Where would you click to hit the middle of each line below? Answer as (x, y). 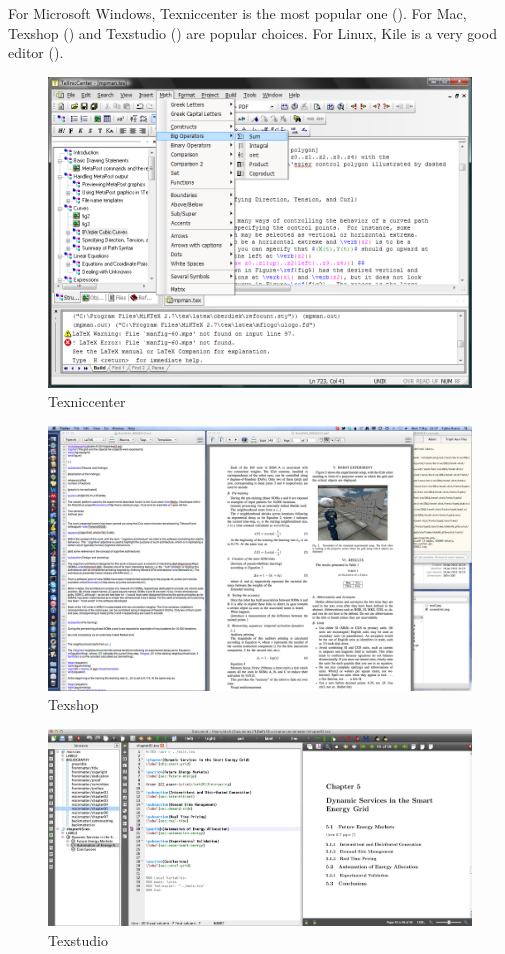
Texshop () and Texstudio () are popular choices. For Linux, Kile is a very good (252, 32)
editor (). (36, 52)
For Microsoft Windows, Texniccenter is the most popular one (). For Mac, (237, 13)
